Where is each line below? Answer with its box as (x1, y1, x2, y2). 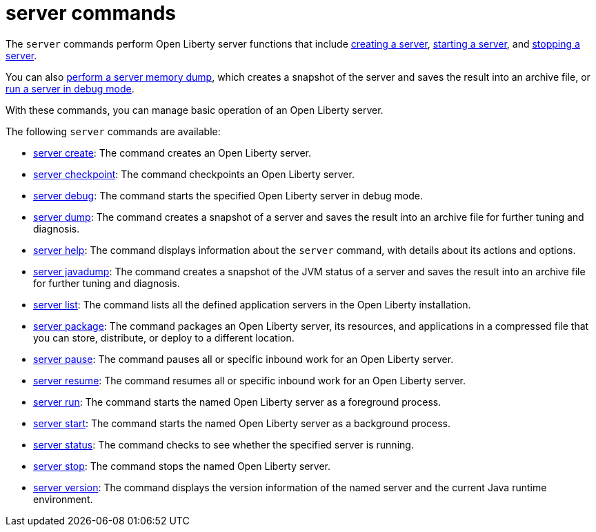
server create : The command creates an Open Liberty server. (33, 146, 312, 159)
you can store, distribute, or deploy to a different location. (33, 331, 295, 344)
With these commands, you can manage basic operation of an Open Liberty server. (6, 104, 384, 116)
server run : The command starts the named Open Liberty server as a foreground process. (33, 395, 441, 408)
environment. (33, 493, 93, 505)
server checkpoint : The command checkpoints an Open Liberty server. (33, 168, 355, 180)
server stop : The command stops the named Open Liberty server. (33, 460, 330, 472)
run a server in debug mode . (6, 82, 135, 95)
